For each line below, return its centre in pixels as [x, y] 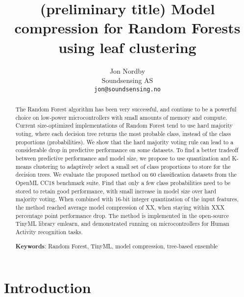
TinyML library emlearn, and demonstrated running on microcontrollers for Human [122, 224]
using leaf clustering [127, 47]
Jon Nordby [127, 70]
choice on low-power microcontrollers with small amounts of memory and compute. [121, 117]
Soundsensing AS [127, 80]
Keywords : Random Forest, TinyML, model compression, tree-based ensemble [117, 246]
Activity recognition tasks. [49, 231]
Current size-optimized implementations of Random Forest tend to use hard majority [124, 125]
